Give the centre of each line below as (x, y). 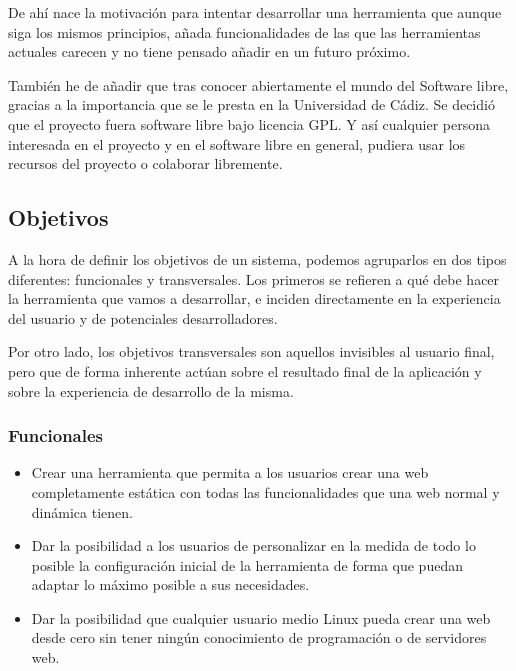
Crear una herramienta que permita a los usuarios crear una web (230, 472)
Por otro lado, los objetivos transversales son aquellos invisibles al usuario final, (251, 351)
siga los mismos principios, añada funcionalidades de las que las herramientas (244, 31)
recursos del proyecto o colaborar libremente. (145, 163)
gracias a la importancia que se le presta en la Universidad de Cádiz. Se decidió (251, 104)
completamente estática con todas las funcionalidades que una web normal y (265, 491)
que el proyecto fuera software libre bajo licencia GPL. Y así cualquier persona (249, 123)
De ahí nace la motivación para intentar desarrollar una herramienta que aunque (255, 12)
